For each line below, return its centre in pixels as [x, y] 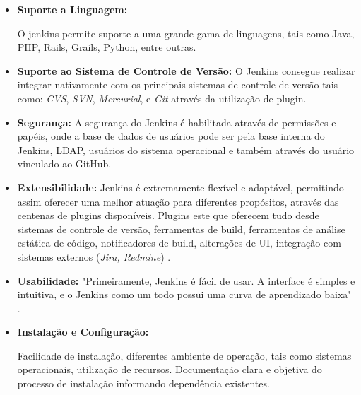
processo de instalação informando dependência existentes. [143, 383]
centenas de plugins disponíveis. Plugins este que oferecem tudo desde [168, 215]
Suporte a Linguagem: [72, 9]
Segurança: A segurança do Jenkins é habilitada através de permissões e [177, 122]
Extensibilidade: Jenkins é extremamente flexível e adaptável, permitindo [180, 187]
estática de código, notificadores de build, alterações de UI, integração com [179, 243]
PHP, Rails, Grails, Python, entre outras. [107, 47]
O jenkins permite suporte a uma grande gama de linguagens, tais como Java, [186, 33]
